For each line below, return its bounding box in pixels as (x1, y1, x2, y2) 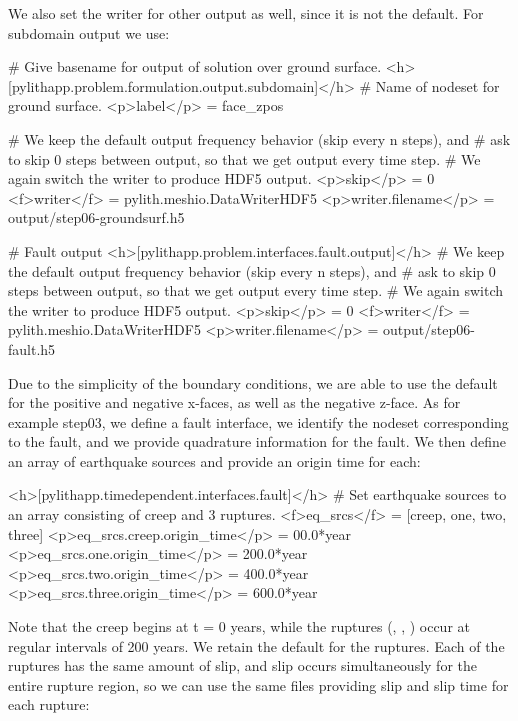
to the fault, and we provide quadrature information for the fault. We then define (8, 431, 507, 452)
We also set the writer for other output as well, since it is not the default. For (8, 3, 484, 23)
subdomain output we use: (8, 22, 170, 43)
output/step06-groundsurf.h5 (8, 207, 185, 228)
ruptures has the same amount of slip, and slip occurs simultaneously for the (8, 655, 477, 676)
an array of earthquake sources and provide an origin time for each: (8, 450, 421, 471)
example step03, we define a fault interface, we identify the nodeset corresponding (8, 411, 509, 432)
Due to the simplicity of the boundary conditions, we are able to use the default (8, 372, 498, 393)
